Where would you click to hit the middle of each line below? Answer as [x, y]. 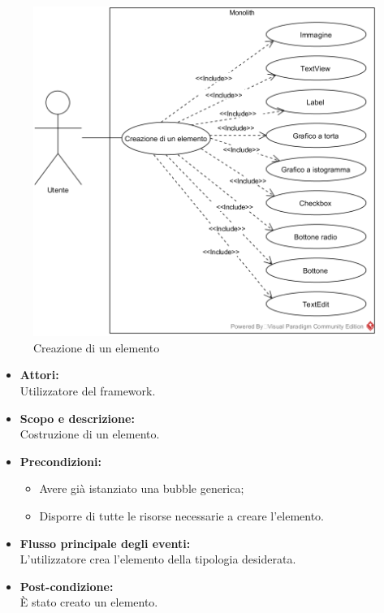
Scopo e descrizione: [77, 418]
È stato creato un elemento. [89, 602]
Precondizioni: [60, 461]
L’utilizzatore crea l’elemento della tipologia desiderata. [158, 559]
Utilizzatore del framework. [88, 390]
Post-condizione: [67, 586]
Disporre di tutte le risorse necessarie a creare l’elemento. [181, 515]
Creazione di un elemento [97, 347]
